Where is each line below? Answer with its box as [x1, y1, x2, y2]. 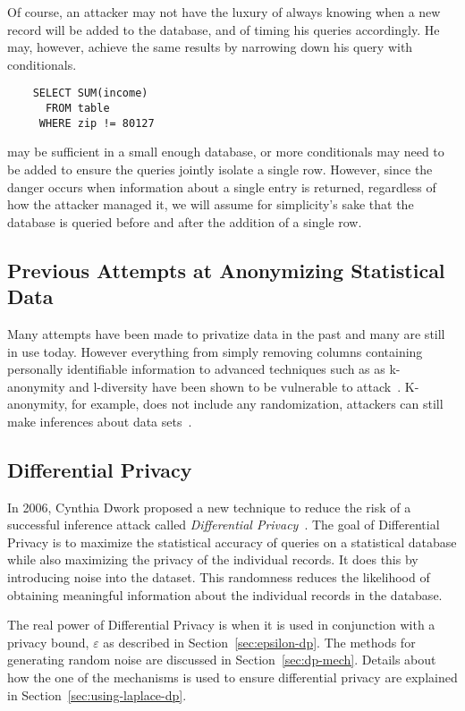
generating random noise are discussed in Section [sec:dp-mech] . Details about [7, 650, 436, 669]
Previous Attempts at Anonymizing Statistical [7, 256, 445, 284]
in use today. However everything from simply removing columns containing [7, 342, 423, 360]
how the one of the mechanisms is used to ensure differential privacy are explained [7, 668, 458, 687]
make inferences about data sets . [7, 411, 192, 430]
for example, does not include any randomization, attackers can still [71, 394, 444, 413]
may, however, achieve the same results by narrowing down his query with [7, 38, 413, 56]
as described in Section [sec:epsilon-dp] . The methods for [103, 632, 416, 651]
